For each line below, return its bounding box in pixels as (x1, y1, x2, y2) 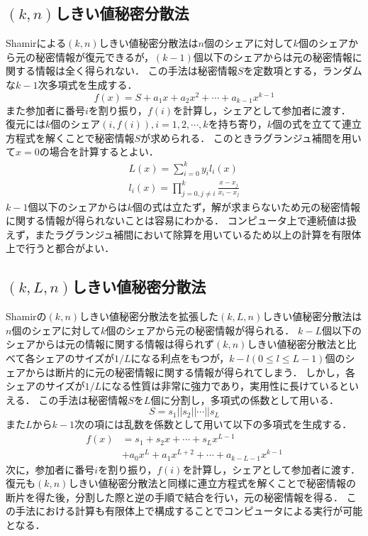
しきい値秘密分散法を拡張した (79, 309, 219, 324)
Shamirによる (6, 35, 67, 50)
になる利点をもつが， (130, 351, 230, 366)
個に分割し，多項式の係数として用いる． (150, 392, 339, 407)
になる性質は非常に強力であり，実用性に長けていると (101, 378, 350, 393)
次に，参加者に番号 (6, 461, 95, 476)
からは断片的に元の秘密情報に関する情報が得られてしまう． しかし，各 (25, 364, 356, 379)
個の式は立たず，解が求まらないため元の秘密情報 (132, 199, 361, 214)
